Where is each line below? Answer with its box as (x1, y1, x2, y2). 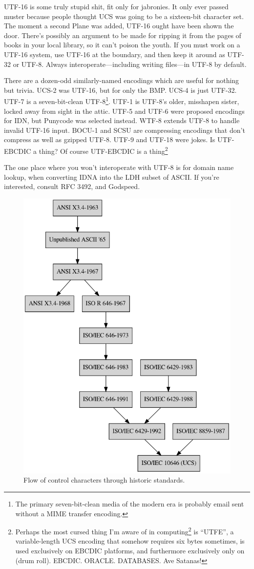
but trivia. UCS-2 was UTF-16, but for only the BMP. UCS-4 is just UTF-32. (4, 84, 237, 95)
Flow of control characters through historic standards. (23, 475, 185, 485)
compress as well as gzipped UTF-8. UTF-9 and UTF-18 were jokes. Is (4, 134, 215, 145)
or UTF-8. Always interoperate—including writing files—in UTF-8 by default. (13, 59, 247, 69)
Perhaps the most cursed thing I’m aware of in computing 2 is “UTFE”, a (15, 525, 234, 536)
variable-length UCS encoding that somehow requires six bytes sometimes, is (15, 536, 245, 546)
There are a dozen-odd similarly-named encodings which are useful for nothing (4, 75, 239, 85)
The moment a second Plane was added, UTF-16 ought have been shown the (4, 21, 234, 31)
